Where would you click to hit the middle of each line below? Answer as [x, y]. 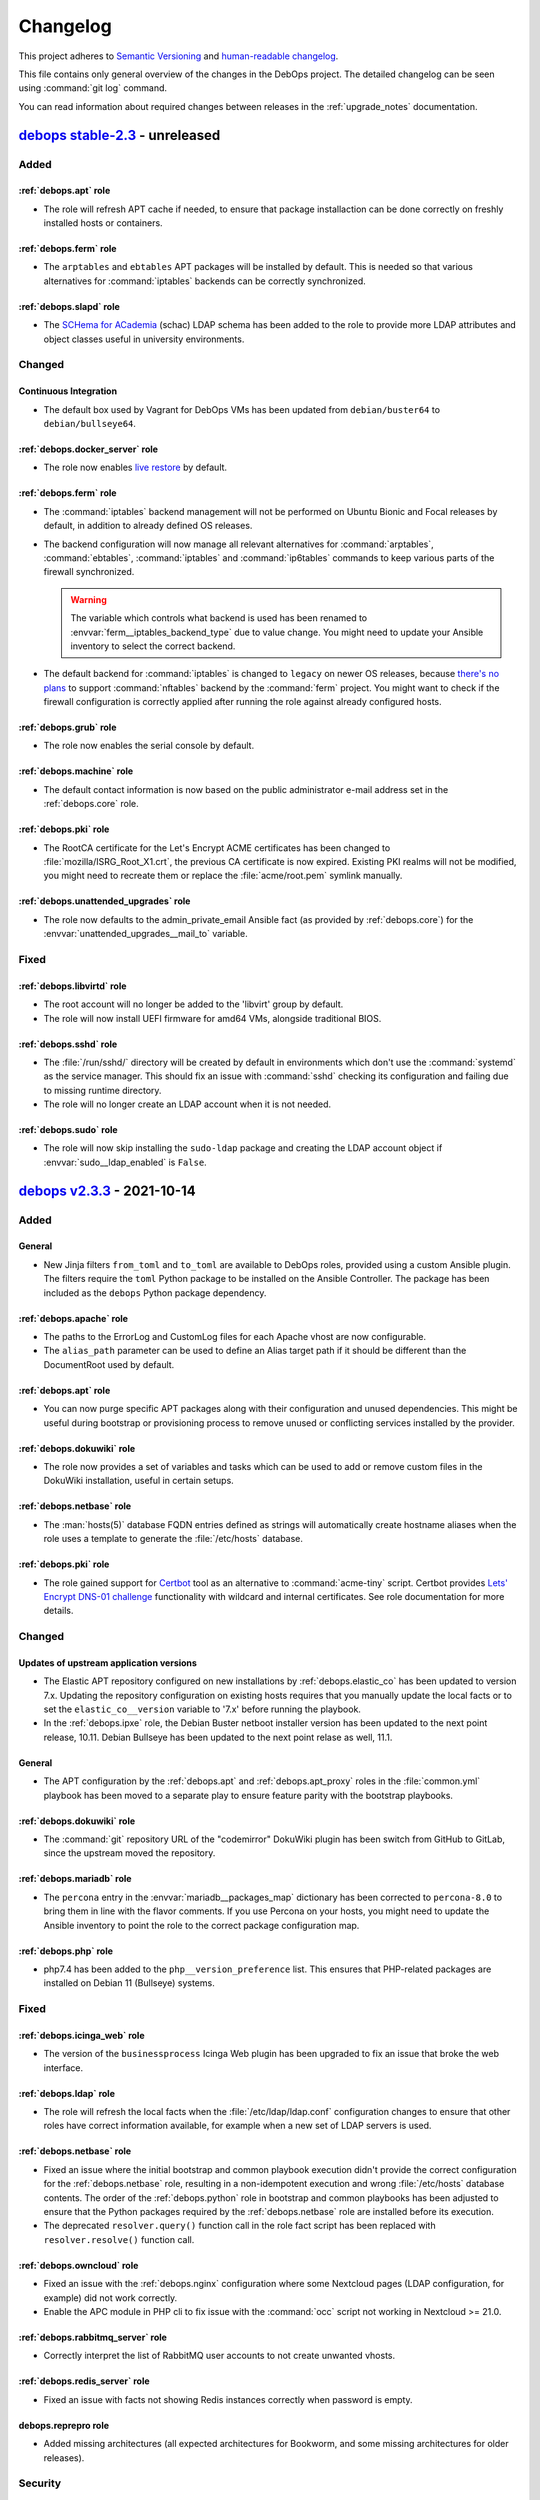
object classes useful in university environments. [144, 339]
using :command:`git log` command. [93, 88]
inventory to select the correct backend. [153, 646]
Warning [88, 599]
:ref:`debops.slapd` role [69, 306]
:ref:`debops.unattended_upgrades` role [104, 901]
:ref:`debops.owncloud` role [78, 2265]
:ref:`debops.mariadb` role [75, 1879]
